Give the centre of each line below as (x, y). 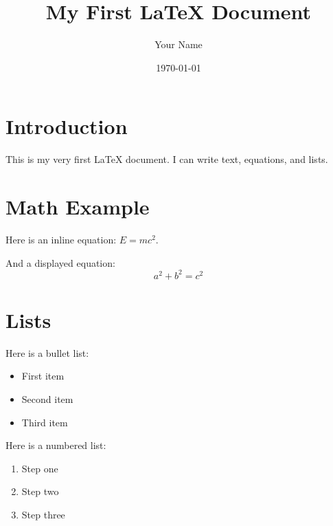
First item (43, 376)
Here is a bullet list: (47, 352)
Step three (43, 514)
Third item (45, 422)
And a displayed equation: (60, 262)
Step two (40, 491)
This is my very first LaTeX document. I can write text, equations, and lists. (167, 159)
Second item (47, 398)
